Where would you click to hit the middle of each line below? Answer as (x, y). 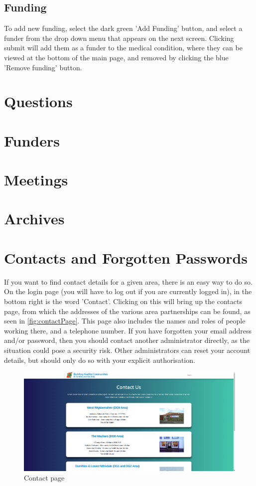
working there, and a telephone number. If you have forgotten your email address (128, 330)
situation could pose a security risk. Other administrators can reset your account (127, 350)
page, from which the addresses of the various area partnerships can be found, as (127, 311)
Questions (38, 101)
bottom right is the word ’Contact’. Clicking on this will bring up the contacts (123, 301)
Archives (34, 219)
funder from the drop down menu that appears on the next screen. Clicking (119, 38)
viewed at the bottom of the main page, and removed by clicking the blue (116, 57)
